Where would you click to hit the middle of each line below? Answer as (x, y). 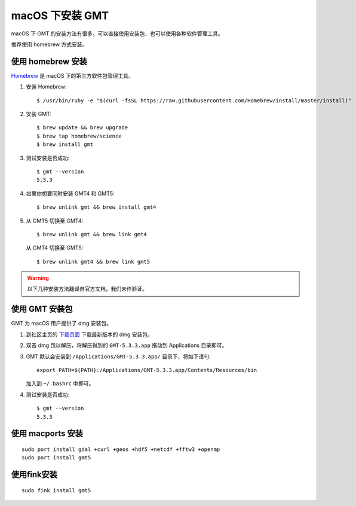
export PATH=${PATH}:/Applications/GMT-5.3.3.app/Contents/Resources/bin (147, 370)
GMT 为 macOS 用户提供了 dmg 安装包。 (62, 324)
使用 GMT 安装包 (42, 309)
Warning (38, 278)
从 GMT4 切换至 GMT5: (55, 248)
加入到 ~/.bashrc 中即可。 (60, 383)
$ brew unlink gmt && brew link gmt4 (92, 234)
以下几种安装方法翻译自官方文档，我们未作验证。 (87, 289)
